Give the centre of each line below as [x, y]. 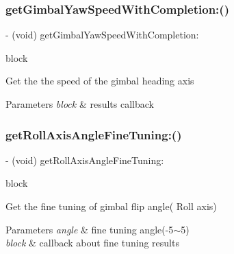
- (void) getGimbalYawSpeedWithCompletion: [102, 35]
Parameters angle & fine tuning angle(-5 [90, 229]
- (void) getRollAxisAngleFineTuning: [85, 160]
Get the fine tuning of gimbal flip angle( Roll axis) [111, 206]
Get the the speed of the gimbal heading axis [100, 81]
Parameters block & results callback [80, 104]
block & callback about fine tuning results [92, 243]
